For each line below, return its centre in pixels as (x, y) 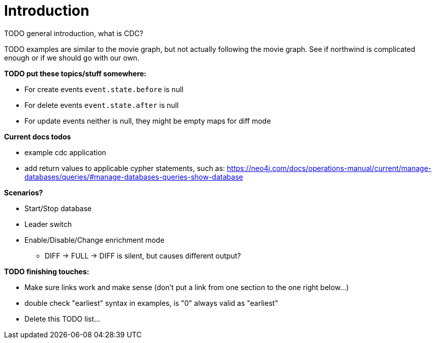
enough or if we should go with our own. (72, 58)
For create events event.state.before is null (104, 89)
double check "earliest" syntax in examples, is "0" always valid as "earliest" (151, 303)
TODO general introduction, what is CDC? (74, 33)
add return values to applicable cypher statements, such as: (125, 168)
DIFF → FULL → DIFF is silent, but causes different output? (143, 255)
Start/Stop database (58, 208)
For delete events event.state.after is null (102, 105)
